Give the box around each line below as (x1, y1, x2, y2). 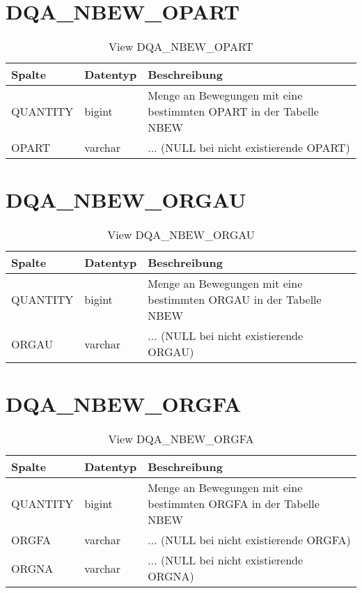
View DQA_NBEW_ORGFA (108, 431, 254, 447)
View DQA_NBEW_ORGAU (107, 226, 255, 243)
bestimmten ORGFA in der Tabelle (148, 495, 320, 512)
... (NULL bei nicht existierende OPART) (148, 139, 350, 156)
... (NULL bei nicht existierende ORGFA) (148, 532, 351, 548)
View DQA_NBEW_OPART (109, 38, 253, 55)
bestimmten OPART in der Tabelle (148, 103, 319, 120)
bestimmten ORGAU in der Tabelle (148, 291, 322, 308)
